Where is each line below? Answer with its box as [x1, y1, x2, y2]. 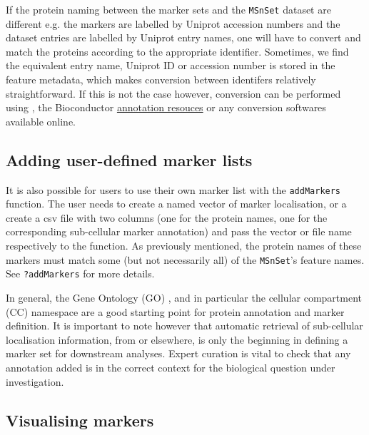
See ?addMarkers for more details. [6, 266, 155, 281]
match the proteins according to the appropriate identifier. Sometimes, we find [6, 43, 349, 58]
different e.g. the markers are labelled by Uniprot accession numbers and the [6, 16, 340, 31]
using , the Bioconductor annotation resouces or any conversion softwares [6, 100, 326, 115]
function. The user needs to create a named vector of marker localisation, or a [6, 196, 347, 211]
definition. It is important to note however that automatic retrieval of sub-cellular [6, 318, 363, 333]
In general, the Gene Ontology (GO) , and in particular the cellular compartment [6, 290, 362, 304]
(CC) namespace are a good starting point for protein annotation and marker [6, 304, 345, 319]
